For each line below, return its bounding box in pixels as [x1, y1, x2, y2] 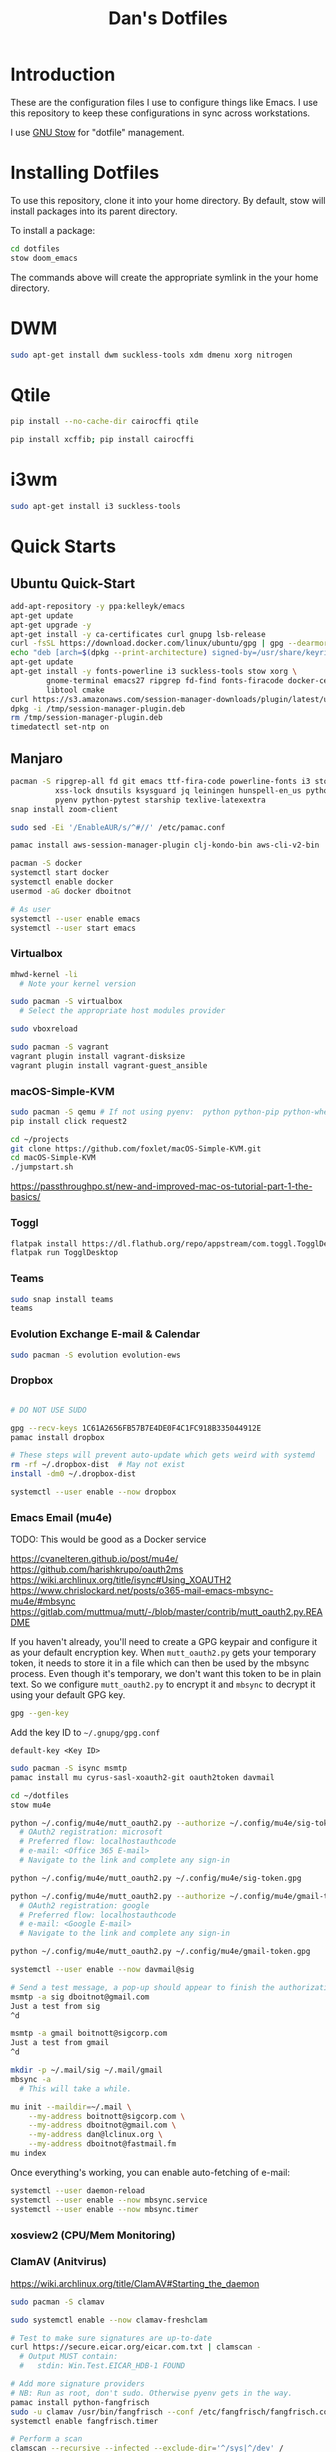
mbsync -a [10, 2074, 52, 2084]
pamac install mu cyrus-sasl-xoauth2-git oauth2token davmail [10, 1772, 275, 1782]
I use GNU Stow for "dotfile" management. [10, 126, 185, 138]
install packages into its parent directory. [10, 205, 178, 217]
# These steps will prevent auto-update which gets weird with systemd [10, 1450, 315, 1461]
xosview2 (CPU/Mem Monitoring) [10, 2228, 176, 2242]
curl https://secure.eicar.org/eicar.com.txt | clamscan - [10, 2342, 262, 2352]
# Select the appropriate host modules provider [19, 1006, 226, 1016]
